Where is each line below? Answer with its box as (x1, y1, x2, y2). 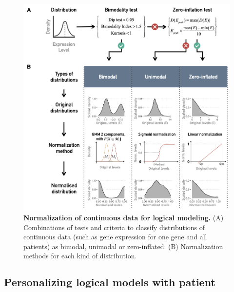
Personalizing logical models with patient (4, 274, 215, 290)
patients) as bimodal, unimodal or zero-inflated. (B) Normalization (23, 241, 223, 251)
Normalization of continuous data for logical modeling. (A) (23, 213, 224, 223)
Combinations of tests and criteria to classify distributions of (23, 222, 205, 232)
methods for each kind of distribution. (23, 251, 137, 261)
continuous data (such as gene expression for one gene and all (23, 232, 207, 242)
